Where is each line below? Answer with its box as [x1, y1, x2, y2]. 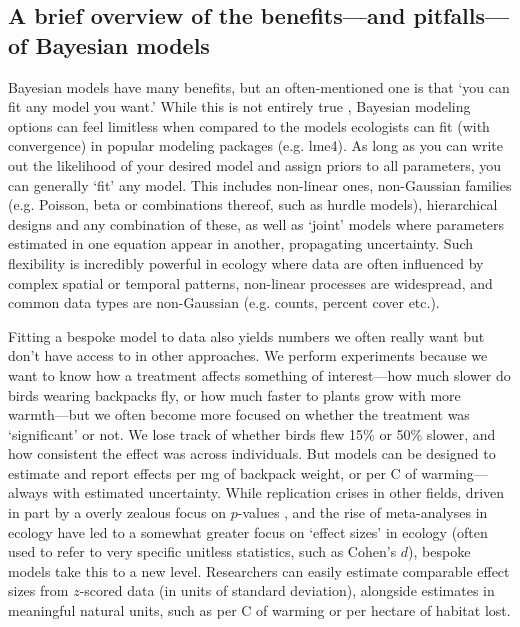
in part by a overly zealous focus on [8, 502, 227, 523]
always [8, 482, 49, 503]
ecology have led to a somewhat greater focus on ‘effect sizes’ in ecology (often [8, 521, 488, 542]
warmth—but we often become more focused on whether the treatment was [8, 404, 470, 425]
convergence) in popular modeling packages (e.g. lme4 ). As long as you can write [8, 135, 503, 156]
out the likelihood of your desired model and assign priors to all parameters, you [8, 154, 501, 175]
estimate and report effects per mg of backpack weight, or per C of [8, 462, 417, 483]
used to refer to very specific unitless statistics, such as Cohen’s [8, 541, 397, 562]
